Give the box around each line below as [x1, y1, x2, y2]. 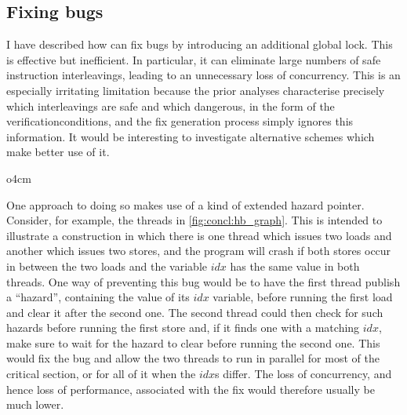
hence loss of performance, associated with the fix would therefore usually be [6, 380, 375, 397]
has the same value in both [230, 257, 360, 274]
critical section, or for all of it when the [6, 366, 196, 382]
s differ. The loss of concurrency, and [215, 366, 392, 382]
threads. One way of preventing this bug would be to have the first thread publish [6, 273, 401, 289]
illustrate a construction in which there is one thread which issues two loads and [6, 227, 392, 243]
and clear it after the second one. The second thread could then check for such [6, 304, 383, 320]
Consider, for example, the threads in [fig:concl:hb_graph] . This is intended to [6, 212, 383, 228]
